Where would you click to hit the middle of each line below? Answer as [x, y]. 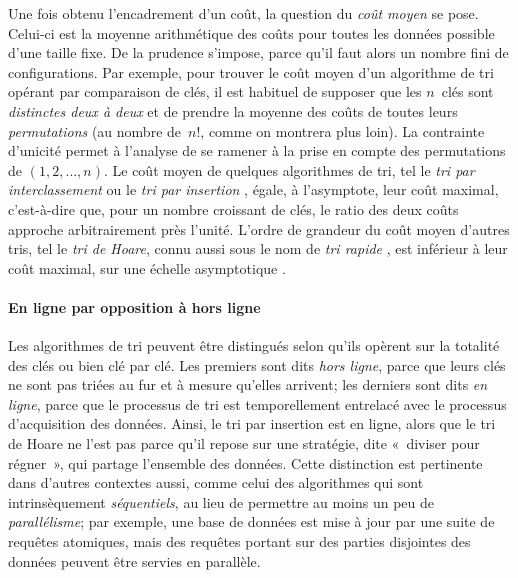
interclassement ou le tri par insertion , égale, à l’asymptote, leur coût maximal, [253, 189]
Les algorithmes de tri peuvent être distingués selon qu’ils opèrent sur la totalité [254, 345]
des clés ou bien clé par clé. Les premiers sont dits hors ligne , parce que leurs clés [257, 364]
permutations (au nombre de [95, 130]
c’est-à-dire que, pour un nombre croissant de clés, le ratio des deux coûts [233, 208]
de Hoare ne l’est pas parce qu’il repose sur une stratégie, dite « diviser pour [244, 443]
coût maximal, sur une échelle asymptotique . [147, 267]
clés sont [467, 91]
